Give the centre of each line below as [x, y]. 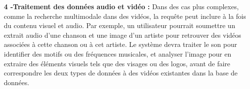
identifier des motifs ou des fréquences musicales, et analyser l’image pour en [118, 53]
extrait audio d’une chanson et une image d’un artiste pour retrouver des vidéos [123, 35]
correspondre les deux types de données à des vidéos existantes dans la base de [121, 73]
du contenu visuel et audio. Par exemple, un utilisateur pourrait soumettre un [120, 25]
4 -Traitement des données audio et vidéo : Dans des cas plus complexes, [121, 6]
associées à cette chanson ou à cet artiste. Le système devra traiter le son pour [121, 44]
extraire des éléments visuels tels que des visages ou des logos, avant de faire [117, 63]
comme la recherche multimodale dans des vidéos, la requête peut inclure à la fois [125, 16]
